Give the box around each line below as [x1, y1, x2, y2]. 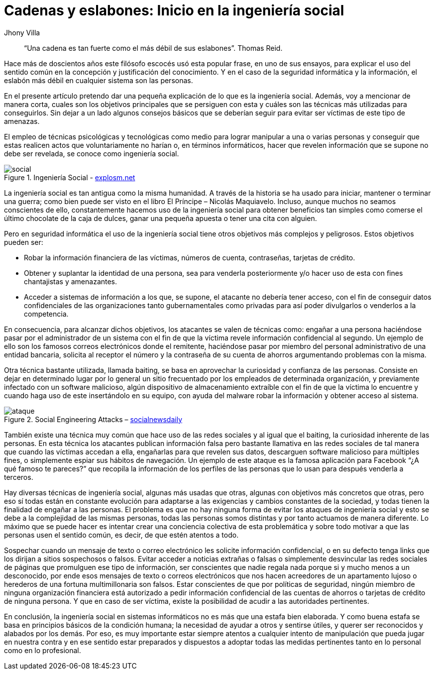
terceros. [4, 472, 33, 481]
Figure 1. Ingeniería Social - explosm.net [4, 173, 135, 182]
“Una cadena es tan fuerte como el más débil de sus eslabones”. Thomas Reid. [24, 43, 283, 52]
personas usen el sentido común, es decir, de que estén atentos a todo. [4, 530, 239, 539]
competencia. [24, 309, 69, 318]
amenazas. [4, 116, 40, 125]
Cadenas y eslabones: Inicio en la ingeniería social [4, 2, 344, 19]
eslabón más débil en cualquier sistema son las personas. [4, 76, 193, 85]
